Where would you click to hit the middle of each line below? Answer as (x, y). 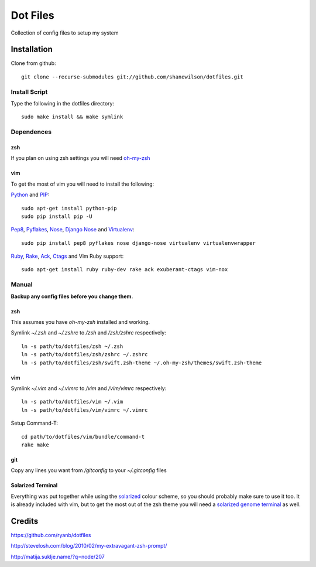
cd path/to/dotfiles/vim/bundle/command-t (83, 437)
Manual (22, 285)
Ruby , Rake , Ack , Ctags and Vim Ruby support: (67, 256)
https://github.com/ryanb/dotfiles (51, 535)
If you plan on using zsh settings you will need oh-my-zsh (80, 158)
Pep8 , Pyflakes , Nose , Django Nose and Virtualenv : (73, 230)
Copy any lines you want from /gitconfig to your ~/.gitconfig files (89, 470)
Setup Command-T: (35, 423)
